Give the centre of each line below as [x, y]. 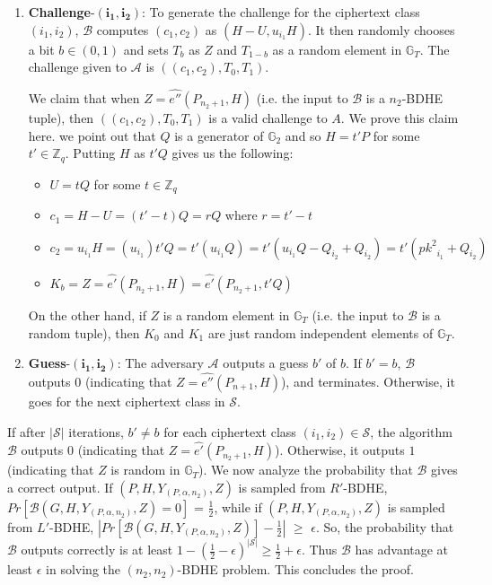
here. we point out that [92, 135]
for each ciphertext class [230, 431]
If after [26, 431]
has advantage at [402, 550]
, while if [238, 506]
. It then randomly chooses [381, 29]
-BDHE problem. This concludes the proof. [295, 569]
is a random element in [226, 314]
